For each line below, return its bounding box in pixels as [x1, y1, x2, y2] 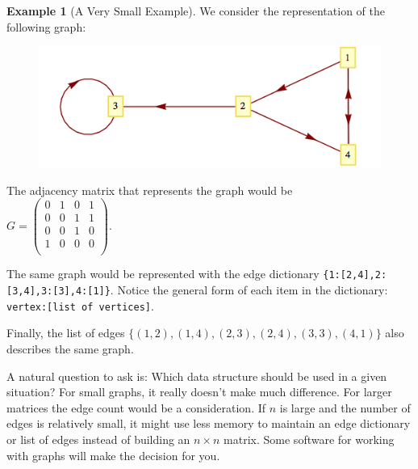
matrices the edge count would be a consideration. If [6, 399, 266, 416]
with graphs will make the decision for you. [6, 446, 220, 463]
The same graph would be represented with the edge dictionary [6, 265, 320, 282]
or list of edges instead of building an [6, 431, 190, 448]
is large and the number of [279, 399, 411, 416]
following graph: [6, 18, 86, 35]
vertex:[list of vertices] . [6, 297, 154, 314]
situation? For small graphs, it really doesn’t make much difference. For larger [6, 383, 392, 400]
